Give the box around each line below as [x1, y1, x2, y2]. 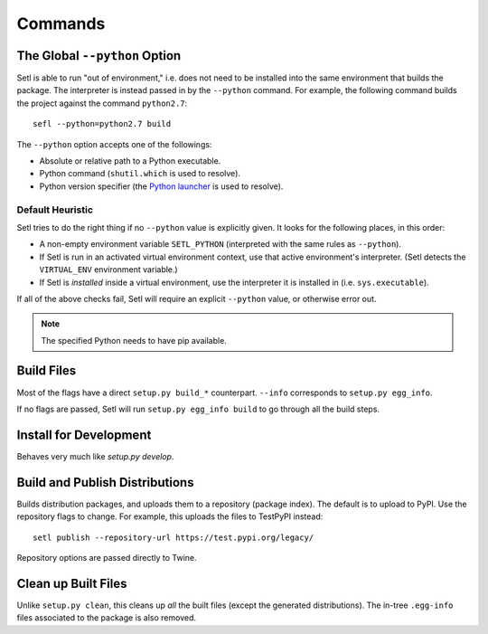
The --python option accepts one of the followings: [16, 138, 212, 149]
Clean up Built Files [16, 575, 127, 591]
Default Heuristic [16, 203, 94, 216]
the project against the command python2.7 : [16, 98, 188, 109]
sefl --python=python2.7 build [33, 118, 172, 129]
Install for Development [16, 427, 152, 442]
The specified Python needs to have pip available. [41, 335, 228, 345]
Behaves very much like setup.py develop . [16, 450, 174, 461]
